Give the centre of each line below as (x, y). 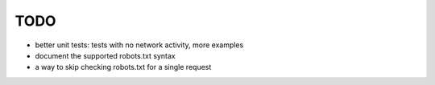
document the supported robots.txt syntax (106, 55)
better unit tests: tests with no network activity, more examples (139, 45)
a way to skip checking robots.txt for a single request (123, 67)
